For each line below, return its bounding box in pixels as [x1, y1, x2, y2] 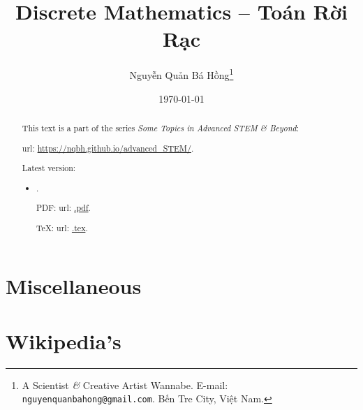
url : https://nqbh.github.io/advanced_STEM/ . [22, 142, 194, 154]
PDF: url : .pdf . [36, 202, 91, 214]
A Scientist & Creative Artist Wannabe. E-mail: [22, 377, 228, 392]
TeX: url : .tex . [36, 221, 88, 233]
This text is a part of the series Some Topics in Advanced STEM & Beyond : [22, 122, 299, 133]
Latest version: [22, 162, 76, 174]
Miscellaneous [6, 272, 142, 300]
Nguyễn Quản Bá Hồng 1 [129, 66, 234, 82]
